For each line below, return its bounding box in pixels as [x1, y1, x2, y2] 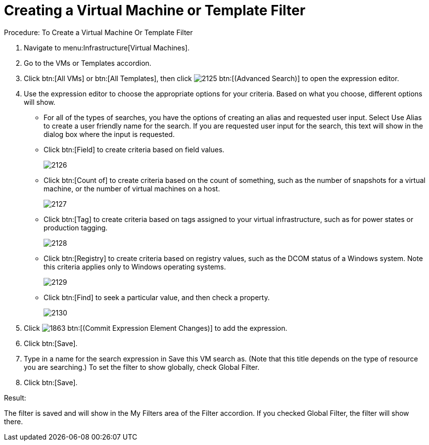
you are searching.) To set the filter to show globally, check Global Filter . [24, 362, 260, 371]
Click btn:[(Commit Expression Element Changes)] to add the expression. [24, 323, 287, 332]
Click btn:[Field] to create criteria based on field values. [44, 145, 225, 154]
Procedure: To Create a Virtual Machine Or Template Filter [4, 28, 193, 37]
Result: [4, 393, 26, 402]
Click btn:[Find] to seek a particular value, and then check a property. [44, 293, 270, 302]
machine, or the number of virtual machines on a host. [44, 184, 220, 193]
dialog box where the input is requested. [44, 130, 175, 138]
